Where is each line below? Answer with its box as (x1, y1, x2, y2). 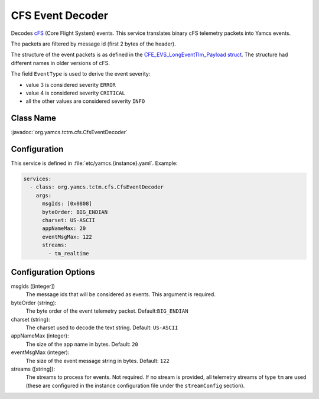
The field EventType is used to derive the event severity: (11, 70, 151, 77)
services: (23, 176, 52, 183)
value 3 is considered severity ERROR (25, 81, 116, 88)
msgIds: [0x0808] (42, 200, 93, 207)
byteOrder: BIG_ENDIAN (42, 209, 108, 215)
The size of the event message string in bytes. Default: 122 (25, 357, 170, 364)
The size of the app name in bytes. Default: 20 (25, 340, 139, 348)
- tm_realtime (48, 250, 89, 257)
